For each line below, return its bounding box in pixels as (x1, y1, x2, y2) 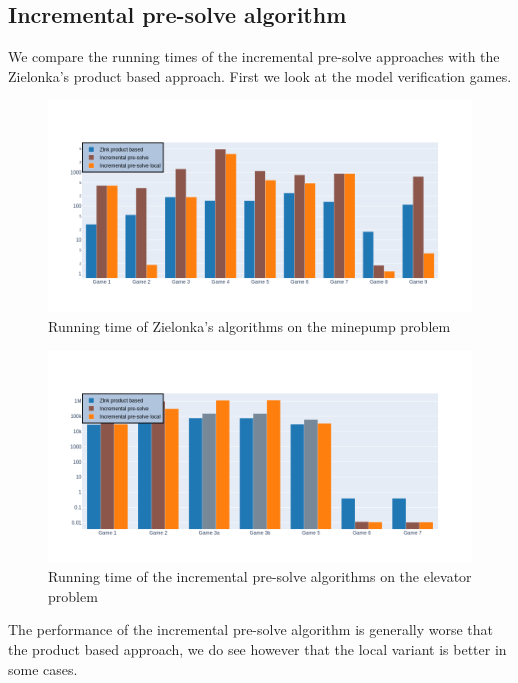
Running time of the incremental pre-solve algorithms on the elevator (48, 566, 472, 587)
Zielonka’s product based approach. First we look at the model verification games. (8, 65, 512, 86)
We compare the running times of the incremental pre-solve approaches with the (8, 46, 500, 67)
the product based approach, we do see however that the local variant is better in (8, 638, 507, 659)
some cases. (8, 658, 78, 679)
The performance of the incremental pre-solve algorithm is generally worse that (8, 619, 494, 640)
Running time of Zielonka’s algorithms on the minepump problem (48, 315, 451, 336)
